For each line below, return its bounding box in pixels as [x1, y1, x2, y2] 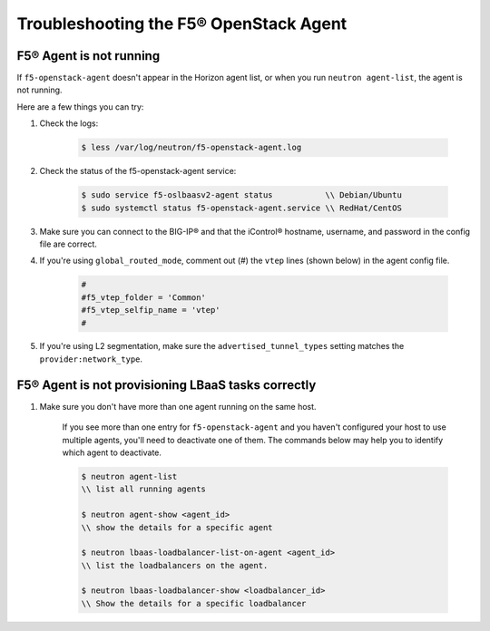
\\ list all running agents [81, 484, 206, 494]
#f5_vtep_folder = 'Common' [81, 292, 206, 303]
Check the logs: [39, 118, 99, 129]
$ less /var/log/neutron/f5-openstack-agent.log [81, 142, 302, 153]
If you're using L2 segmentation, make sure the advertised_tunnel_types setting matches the [39, 341, 405, 352]
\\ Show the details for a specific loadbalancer [81, 598, 307, 608]
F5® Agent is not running [16, 48, 161, 63]
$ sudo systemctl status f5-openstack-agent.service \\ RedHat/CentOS [81, 202, 403, 213]
